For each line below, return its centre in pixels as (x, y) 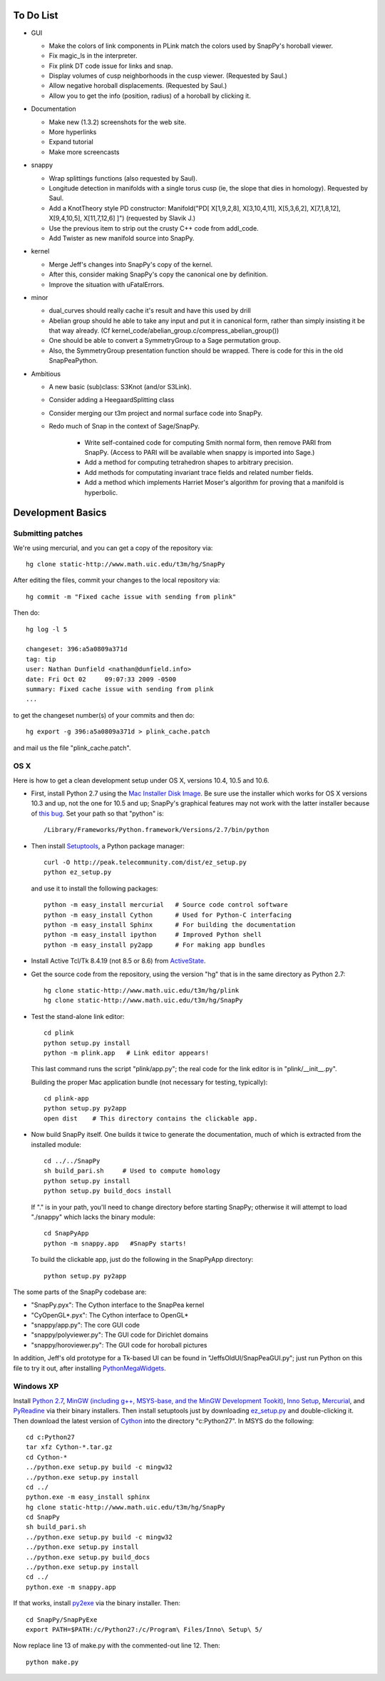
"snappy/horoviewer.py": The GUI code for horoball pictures (119, 1345)
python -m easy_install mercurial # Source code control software (166, 905)
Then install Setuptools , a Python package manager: (108, 845)
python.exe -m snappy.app (71, 1587)
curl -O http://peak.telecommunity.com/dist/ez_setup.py (145, 863)
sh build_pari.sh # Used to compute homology (132, 1171)
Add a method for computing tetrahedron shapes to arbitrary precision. (189, 462)
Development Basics (60, 513)
